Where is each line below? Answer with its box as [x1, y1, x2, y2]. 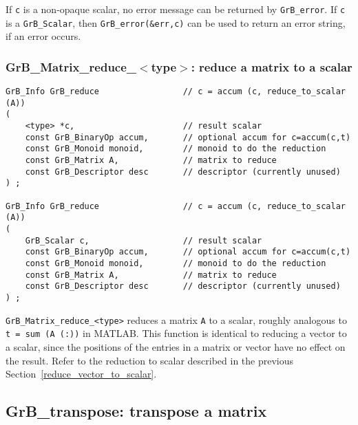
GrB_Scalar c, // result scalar [25, 235, 262, 246]
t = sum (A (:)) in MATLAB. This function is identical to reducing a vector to [6, 326, 347, 340]
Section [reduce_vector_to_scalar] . [6, 367, 157, 381]
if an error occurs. [6, 29, 81, 43]
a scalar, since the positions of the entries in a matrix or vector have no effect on [6, 339, 346, 353]
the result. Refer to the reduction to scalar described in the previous [6, 353, 294, 367]
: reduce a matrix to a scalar [191, 58, 352, 75]
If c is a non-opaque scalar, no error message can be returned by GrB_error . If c [6, 2, 346, 16]
